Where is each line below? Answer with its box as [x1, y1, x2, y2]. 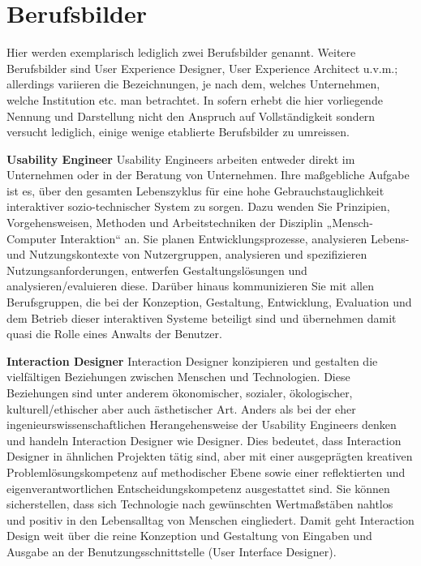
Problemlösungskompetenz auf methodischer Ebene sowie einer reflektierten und [6, 463, 406, 480]
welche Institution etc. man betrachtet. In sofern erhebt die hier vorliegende [6, 91, 383, 108]
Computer [6, 229, 57, 247]
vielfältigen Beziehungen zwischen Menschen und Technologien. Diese [6, 368, 350, 385]
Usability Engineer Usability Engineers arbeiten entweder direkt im [6, 150, 355, 167]
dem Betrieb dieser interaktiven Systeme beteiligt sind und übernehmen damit [6, 309, 397, 326]
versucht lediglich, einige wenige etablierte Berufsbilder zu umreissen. [6, 123, 350, 140]
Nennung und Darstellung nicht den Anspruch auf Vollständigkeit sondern [6, 107, 376, 124]
